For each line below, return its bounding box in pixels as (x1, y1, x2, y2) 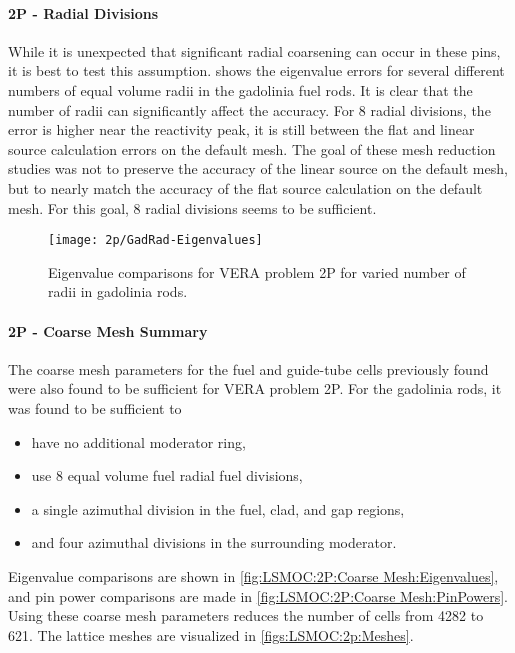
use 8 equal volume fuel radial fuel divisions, (31, 465, 303, 486)
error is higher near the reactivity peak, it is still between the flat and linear (8, 119, 475, 140)
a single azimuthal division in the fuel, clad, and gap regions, (31, 498, 405, 519)
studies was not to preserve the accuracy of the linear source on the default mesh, (8, 158, 508, 179)
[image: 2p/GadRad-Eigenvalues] (48, 233, 263, 248)
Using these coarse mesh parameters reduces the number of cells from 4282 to (8, 605, 484, 626)
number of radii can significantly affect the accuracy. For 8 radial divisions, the (8, 99, 491, 120)
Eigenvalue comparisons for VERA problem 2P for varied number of (48, 261, 466, 282)
